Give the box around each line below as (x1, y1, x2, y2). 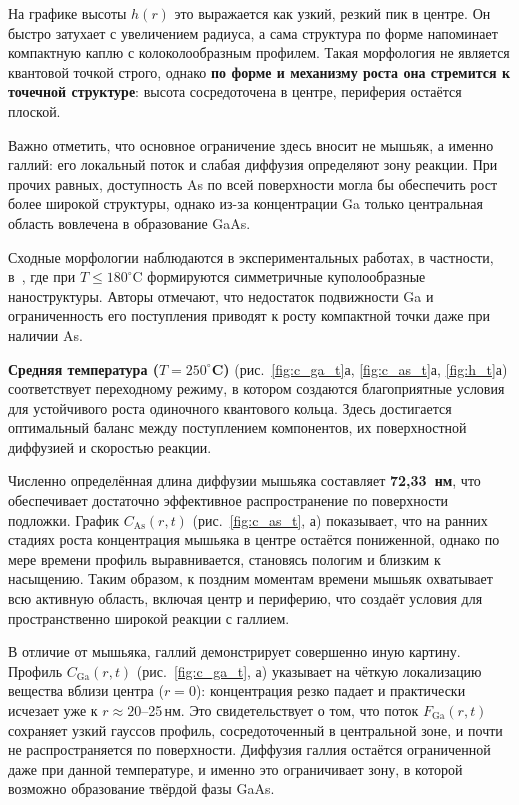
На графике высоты (8, 3, 127, 23)
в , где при (8, 266, 76, 287)
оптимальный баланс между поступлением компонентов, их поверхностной (8, 417, 467, 438)
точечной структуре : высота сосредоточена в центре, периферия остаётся (8, 81, 462, 102)
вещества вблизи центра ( (8, 680, 164, 701)
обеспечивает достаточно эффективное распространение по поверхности (8, 490, 449, 511)
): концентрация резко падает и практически (195, 680, 466, 701)
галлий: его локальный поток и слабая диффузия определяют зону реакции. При (8, 154, 498, 175)
